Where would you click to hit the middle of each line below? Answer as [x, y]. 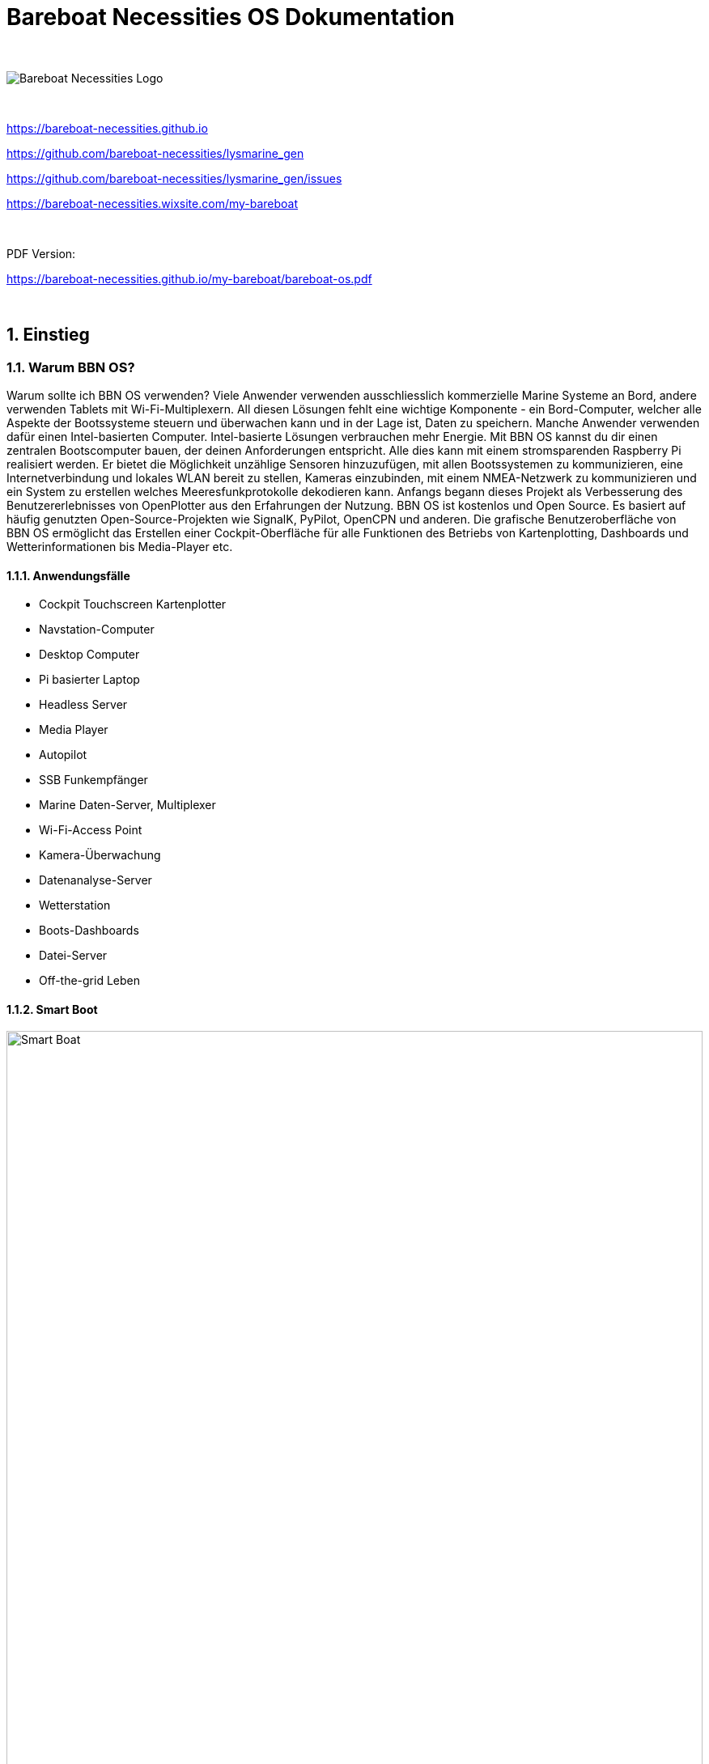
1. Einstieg [48, 335]
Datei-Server [73, 956]
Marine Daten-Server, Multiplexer [127, 805]
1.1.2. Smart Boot [52, 1009]
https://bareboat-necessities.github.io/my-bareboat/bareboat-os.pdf [189, 278]
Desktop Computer [89, 655]
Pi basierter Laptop [89, 680]
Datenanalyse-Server [96, 880]
